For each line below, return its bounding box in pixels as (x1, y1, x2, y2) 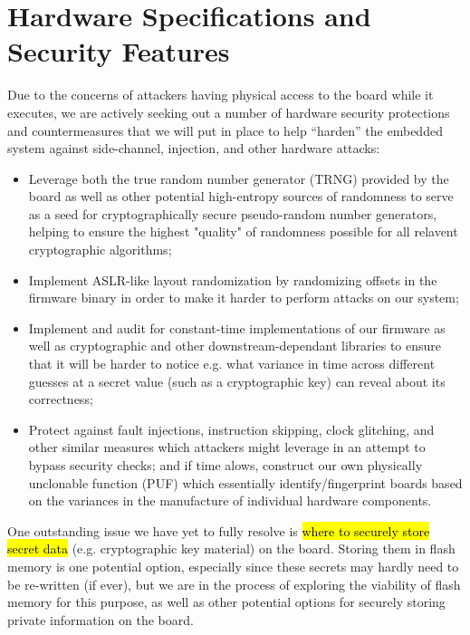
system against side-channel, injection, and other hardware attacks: (7, 139, 380, 158)
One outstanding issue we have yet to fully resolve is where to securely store (7, 521, 430, 540)
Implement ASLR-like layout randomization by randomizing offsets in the (28, 270, 437, 289)
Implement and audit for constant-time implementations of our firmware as (28, 318, 446, 337)
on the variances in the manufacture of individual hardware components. (28, 491, 432, 510)
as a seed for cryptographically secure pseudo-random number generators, (28, 204, 437, 223)
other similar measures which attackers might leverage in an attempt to (28, 438, 426, 457)
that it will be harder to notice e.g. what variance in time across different (28, 354, 436, 373)
